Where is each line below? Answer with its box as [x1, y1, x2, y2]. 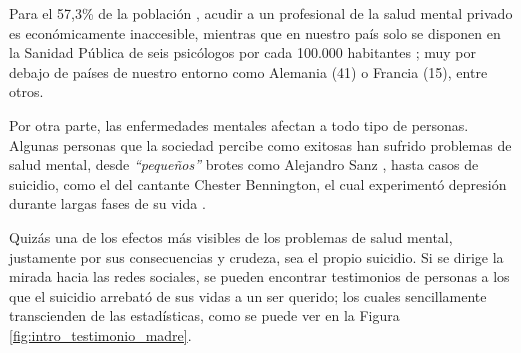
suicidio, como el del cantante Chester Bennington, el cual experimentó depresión [9, 173, 507, 194]
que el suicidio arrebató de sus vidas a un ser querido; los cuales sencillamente [9, 285, 487, 306]
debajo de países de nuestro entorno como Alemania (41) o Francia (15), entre [9, 61, 488, 82]
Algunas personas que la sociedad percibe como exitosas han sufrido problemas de [9, 134, 512, 155]
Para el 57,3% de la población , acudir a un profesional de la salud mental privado [9, 3, 513, 23]
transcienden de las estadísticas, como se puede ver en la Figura [9, 305, 400, 326]
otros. [9, 81, 44, 102]
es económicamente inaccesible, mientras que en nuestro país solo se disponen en [9, 22, 501, 43]
